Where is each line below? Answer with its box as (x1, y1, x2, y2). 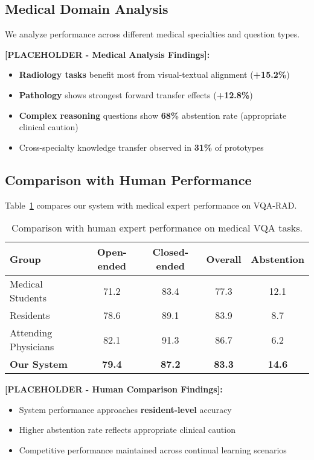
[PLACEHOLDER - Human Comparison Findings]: (5, 383, 223, 395)
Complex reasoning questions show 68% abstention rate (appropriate (19, 109, 287, 121)
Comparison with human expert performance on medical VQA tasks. (11, 221, 303, 235)
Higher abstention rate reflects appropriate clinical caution (19, 423, 235, 436)
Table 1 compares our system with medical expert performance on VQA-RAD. (5, 198, 297, 211)
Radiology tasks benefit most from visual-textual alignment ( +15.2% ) (19, 68, 290, 81)
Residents (10, 308, 50, 323)
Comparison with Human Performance (5, 170, 252, 189)
